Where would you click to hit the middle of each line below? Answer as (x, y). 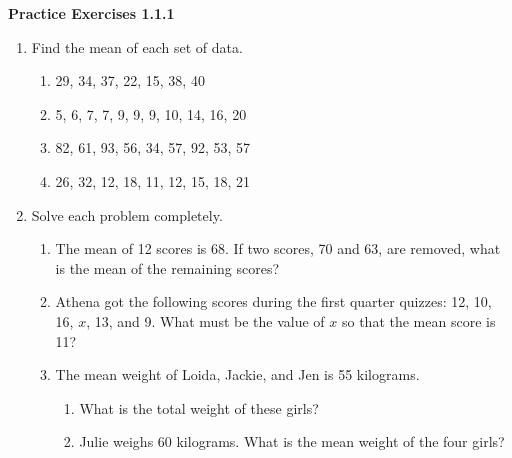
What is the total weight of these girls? (199, 407)
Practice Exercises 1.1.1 (91, 13)
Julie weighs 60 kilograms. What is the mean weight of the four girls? (292, 441)
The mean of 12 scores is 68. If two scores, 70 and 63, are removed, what (278, 248)
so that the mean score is (418, 320)
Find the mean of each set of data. (137, 46)
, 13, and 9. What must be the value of (205, 320)
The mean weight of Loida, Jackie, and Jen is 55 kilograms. (237, 374)
